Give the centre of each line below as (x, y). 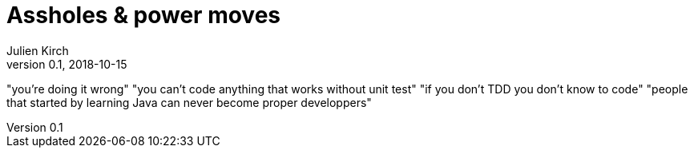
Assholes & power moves (144, 15)
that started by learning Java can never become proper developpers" (189, 102)
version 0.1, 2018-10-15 (67, 64)
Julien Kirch (38, 50)
